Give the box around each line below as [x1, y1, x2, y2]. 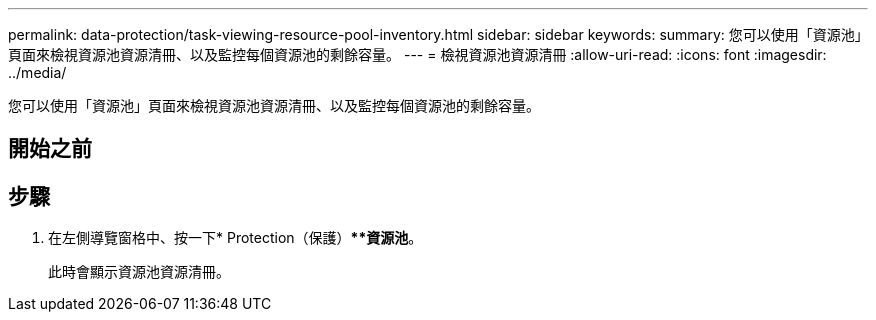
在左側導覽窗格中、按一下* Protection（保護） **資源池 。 [48, 229, 423, 247]
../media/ [8, 64, 67, 81]
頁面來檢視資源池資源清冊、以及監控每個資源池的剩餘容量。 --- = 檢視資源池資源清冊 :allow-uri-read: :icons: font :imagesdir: [8, 46, 827, 63]
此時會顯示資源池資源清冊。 [48, 263, 230, 281]
